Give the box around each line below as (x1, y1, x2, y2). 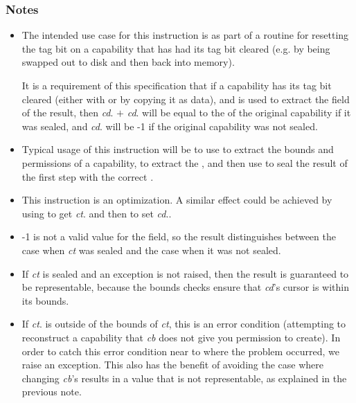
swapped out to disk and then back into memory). (21, 55, 235, 69)
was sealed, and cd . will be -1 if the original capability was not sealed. (21, 118, 318, 133)
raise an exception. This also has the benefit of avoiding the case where (21, 357, 323, 372)
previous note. (21, 384, 82, 399)
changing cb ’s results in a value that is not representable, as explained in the (21, 370, 347, 385)
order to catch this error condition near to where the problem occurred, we (21, 343, 339, 358)
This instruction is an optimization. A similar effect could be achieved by (21, 192, 332, 207)
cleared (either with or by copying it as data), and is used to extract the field (21, 91, 350, 106)
